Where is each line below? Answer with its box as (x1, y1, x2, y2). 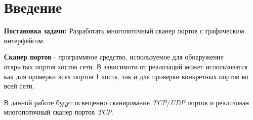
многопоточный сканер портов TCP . (4, 107, 114, 117)
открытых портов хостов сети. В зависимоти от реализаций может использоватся (4, 61, 248, 71)
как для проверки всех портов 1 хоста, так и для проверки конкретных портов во (4, 71, 249, 81)
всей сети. (4, 81, 35, 91)
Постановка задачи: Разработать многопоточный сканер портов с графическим (4, 26, 244, 36)
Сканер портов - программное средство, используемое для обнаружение (4, 52, 224, 62)
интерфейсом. (4, 35, 45, 45)
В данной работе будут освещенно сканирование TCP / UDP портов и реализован (4, 97, 249, 107)
